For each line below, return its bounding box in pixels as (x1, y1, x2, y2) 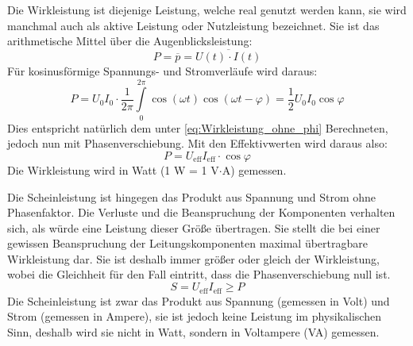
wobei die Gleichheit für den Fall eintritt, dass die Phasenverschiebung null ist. (7, 266, 391, 283)
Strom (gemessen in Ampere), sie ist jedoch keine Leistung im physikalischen (7, 308, 381, 325)
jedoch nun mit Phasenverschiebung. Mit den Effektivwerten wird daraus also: (7, 135, 388, 152)
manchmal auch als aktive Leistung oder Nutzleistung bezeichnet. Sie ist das (7, 17, 380, 33)
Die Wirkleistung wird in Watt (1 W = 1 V (7, 161, 219, 178)
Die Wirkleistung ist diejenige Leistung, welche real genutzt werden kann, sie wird (7, 2, 407, 17)
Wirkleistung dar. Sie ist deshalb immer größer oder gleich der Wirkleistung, (7, 250, 380, 267)
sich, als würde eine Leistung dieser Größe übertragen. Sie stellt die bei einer (7, 219, 380, 236)
